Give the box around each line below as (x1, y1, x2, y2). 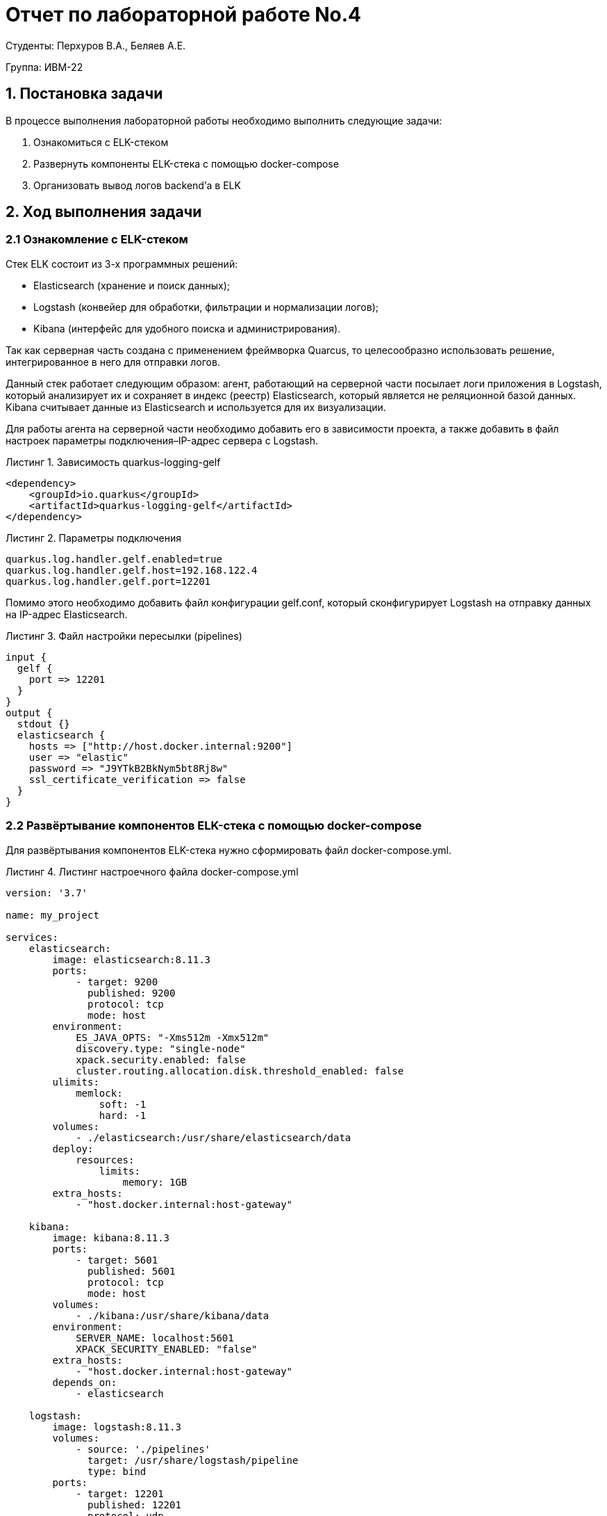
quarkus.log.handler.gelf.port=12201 (6, 575, 211, 587)
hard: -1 (99, 1109, 147, 1121)
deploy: (52, 1143, 94, 1154)
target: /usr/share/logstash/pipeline (88, 1454, 299, 1466)
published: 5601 (88, 1265, 176, 1277)
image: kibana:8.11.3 (52, 1232, 170, 1243)
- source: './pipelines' (76, 1443, 211, 1455)
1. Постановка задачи (6, 85, 163, 103)
